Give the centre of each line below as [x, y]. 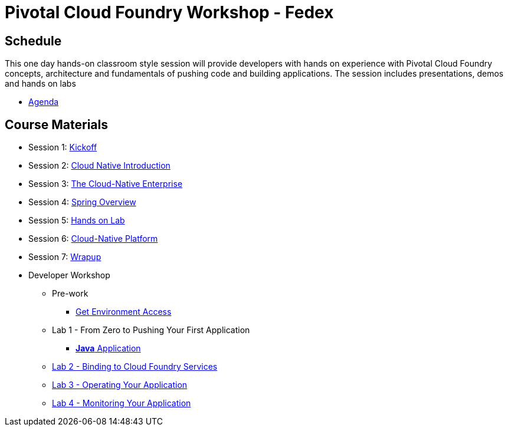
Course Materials [57, 124]
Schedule [33, 41]
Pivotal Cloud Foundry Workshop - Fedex [169, 12]
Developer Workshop [69, 275]
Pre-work [70, 294]
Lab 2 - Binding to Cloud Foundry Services [135, 367]
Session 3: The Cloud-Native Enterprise [106, 184]
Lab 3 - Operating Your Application [120, 385]
